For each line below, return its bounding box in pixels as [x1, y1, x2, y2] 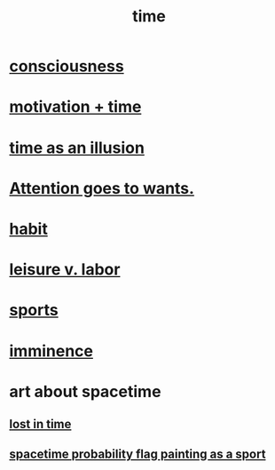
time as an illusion [9, 138, 145, 157]
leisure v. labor [9, 259, 121, 280]
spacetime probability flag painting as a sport [9, 447, 266, 462]
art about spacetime [9, 381, 161, 402]
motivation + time [9, 97, 142, 117]
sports [9, 300, 59, 321]
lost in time [9, 417, 72, 432]
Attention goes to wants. [9, 178, 195, 198]
